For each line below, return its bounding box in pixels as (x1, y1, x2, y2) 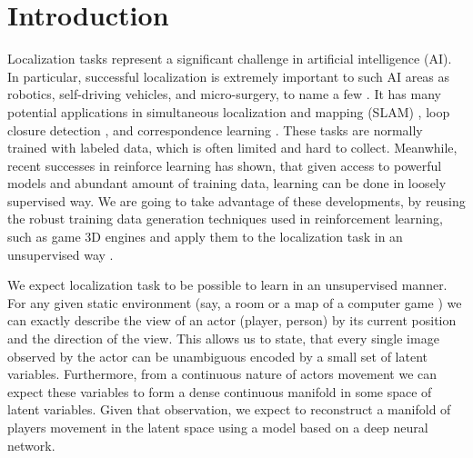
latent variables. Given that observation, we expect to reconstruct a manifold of (7, 400, 451, 419)
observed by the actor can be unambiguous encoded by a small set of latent (7, 346, 428, 365)
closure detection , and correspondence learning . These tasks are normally (7, 120, 423, 139)
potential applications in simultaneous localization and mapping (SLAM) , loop (7, 102, 450, 121)
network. (7, 435, 55, 454)
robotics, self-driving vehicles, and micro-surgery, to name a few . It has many (7, 85, 441, 104)
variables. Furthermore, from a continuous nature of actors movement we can (7, 364, 438, 383)
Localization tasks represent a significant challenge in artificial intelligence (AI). (7, 49, 452, 68)
